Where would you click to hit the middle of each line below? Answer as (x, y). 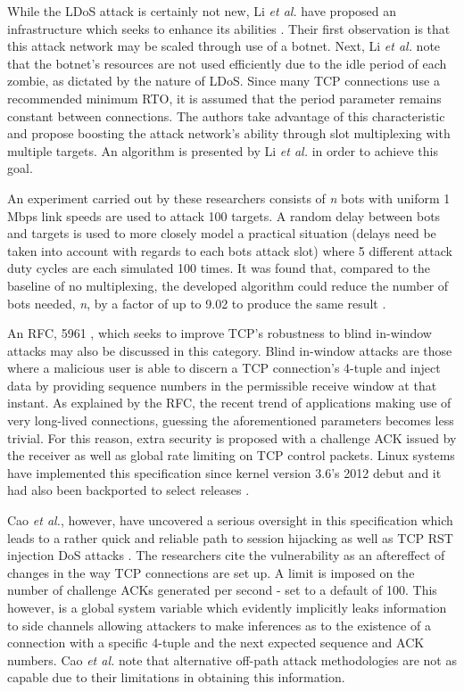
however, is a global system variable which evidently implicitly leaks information (227, 607)
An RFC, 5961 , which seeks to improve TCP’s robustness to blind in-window (220, 333)
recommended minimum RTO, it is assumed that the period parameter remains (224, 98)
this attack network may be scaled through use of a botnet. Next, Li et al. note (224, 46)
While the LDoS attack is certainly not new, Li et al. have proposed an (202, 11)
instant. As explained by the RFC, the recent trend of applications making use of (229, 403)
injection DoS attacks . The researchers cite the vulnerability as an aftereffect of (226, 555)
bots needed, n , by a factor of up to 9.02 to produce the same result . (197, 303)
